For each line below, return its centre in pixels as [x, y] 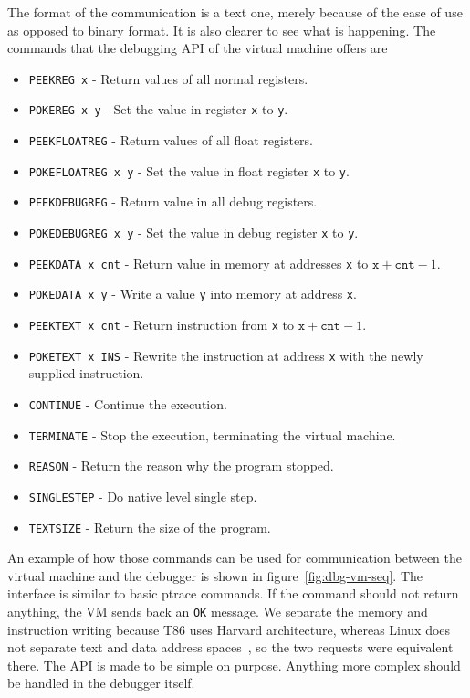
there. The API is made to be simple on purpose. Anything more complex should [234, 665]
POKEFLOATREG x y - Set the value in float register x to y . [189, 170]
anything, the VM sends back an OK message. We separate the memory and [218, 611]
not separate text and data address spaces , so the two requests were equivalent [230, 647]
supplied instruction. [86, 373]
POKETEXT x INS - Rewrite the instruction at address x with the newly [226, 355]
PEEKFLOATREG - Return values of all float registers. [171, 140]
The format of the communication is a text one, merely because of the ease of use [235, 12]
